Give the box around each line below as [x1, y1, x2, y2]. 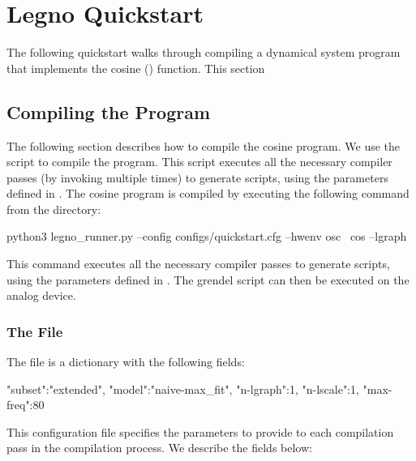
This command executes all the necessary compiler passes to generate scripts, [6, 255, 390, 272]
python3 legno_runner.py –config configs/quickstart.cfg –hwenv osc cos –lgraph [6, 228, 407, 245]
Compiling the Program [6, 99, 211, 124]
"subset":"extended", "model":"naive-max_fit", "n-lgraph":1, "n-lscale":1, [6, 380, 359, 397]
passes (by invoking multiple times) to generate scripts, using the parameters [6, 169, 388, 186]
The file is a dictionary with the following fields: [6, 353, 245, 370]
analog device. [6, 287, 76, 304]
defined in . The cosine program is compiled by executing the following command [6, 185, 410, 202]
